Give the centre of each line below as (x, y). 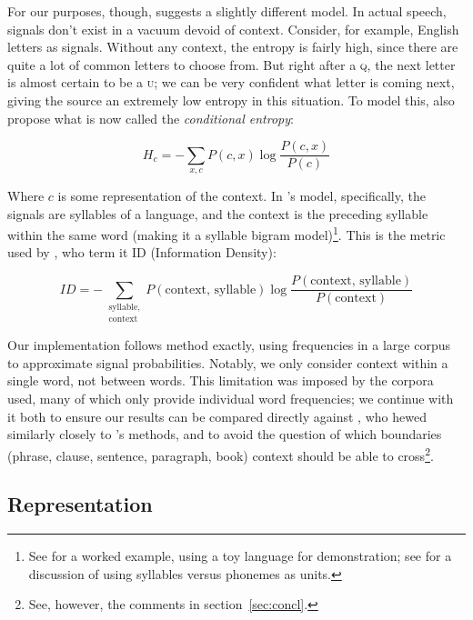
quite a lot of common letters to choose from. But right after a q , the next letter (231, 64)
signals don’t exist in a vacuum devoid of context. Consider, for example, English (233, 29)
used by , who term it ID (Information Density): (142, 252)
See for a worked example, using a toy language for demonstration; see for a (240, 556)
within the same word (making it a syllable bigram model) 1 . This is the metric (226, 233)
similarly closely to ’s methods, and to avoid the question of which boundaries (225, 434)
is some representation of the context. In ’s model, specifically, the (242, 196)
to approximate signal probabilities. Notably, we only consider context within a (228, 362)
